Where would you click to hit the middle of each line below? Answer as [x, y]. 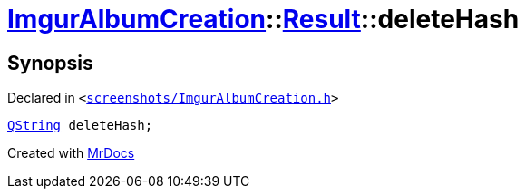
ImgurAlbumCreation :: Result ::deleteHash [263, 19]
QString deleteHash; [80, 126]
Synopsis [50, 63]
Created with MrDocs [71, 153]
